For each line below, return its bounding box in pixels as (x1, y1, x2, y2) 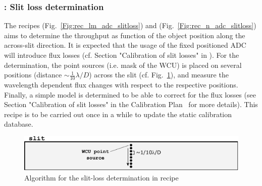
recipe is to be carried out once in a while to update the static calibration (4, 109, 232, 119)
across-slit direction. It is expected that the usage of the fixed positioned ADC (4, 40, 246, 50)
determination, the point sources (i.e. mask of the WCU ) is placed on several (4, 59, 242, 70)
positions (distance (4, 69, 62, 80)
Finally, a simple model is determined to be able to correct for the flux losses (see (4, 89, 256, 100)
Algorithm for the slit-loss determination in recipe (24, 172, 179, 182)
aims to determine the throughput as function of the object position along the (4, 30, 245, 40)
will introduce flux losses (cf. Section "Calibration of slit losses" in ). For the (4, 50, 239, 60)
